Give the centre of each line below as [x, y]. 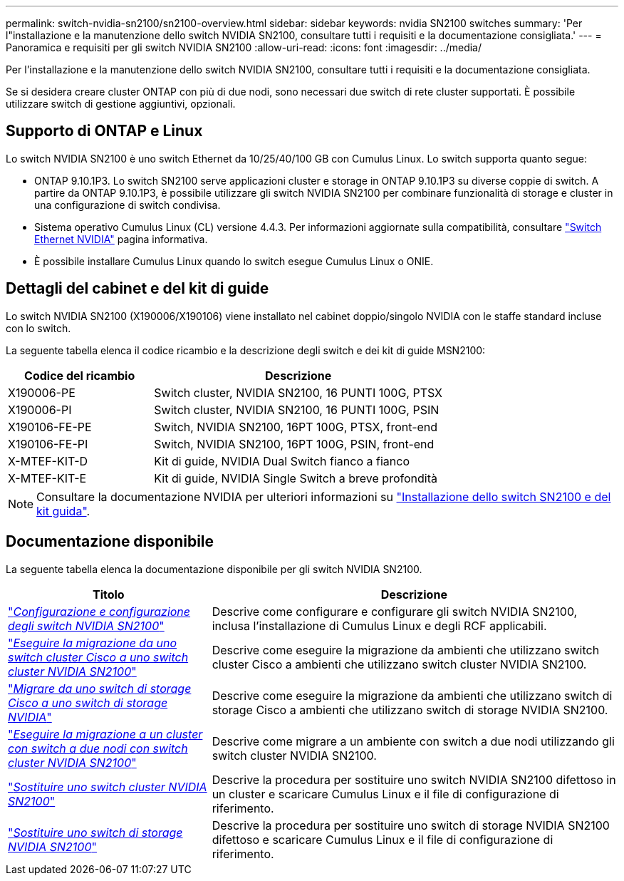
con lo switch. [38, 328]
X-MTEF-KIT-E [47, 478]
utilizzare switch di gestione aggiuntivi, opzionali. [121, 104]
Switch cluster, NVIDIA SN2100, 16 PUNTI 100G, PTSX [298, 392]
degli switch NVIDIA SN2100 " [86, 625]
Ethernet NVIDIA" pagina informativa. [121, 239]
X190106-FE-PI [48, 444]
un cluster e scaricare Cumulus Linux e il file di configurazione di [385, 794]
